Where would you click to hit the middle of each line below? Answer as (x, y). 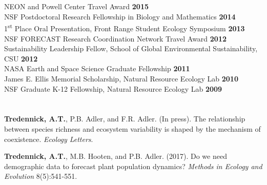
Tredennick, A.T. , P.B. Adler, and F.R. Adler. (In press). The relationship (125, 119)
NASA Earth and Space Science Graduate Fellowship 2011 (97, 68)
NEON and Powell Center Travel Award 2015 (76, 6)
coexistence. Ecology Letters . (49, 139)
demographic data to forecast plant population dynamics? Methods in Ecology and (133, 166)
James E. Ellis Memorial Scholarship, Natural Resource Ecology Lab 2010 (121, 78)
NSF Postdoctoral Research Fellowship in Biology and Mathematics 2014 (120, 16)
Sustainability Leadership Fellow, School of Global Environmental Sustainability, (131, 48)
